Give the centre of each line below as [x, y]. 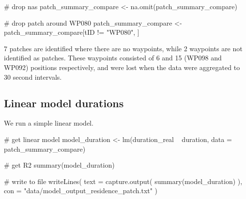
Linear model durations [64, 103]
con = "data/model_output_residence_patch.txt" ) [81, 191]
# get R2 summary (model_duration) [59, 165]
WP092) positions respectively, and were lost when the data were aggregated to [122, 67]
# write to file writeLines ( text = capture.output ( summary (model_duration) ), [123, 181]
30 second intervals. [33, 77]
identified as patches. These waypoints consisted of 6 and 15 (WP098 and [113, 58]
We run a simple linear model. [49, 123]
